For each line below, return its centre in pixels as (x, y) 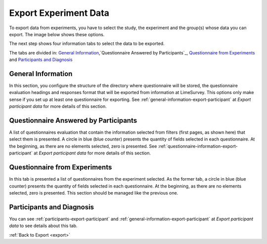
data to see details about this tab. (43, 226)
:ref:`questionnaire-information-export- (198, 146)
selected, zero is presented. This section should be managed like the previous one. (94, 193)
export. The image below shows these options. (57, 34)
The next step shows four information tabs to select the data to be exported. (87, 44)
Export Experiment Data (59, 13)
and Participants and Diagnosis (41, 60)
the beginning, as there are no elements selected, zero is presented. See (83, 146)
